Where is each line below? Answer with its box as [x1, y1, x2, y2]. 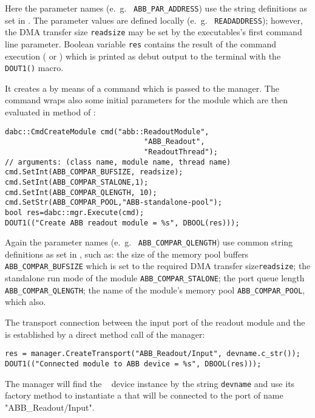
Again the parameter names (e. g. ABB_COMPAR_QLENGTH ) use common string [5, 236, 293, 248]
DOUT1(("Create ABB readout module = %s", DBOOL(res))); [5, 218, 240, 227]
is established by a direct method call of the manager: [5, 327, 205, 340]
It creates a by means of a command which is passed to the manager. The [5, 81, 279, 94]
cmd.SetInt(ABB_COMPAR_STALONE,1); [5, 177, 149, 187]
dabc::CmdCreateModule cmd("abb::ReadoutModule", [5, 127, 209, 136]
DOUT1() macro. [5, 61, 64, 74]
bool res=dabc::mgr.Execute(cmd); [5, 208, 144, 217]
